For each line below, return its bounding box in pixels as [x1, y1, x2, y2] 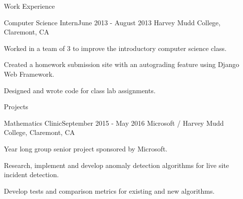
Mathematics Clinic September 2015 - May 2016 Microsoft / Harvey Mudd [4, 117, 224, 128]
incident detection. [4, 169, 59, 180]
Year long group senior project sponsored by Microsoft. [4, 143, 167, 153]
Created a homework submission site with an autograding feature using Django [4, 59, 239, 69]
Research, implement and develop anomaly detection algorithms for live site [4, 160, 229, 170]
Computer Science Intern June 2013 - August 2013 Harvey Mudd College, [4, 17, 221, 27]
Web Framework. [4, 68, 54, 79]
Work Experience [4, 1, 55, 11]
